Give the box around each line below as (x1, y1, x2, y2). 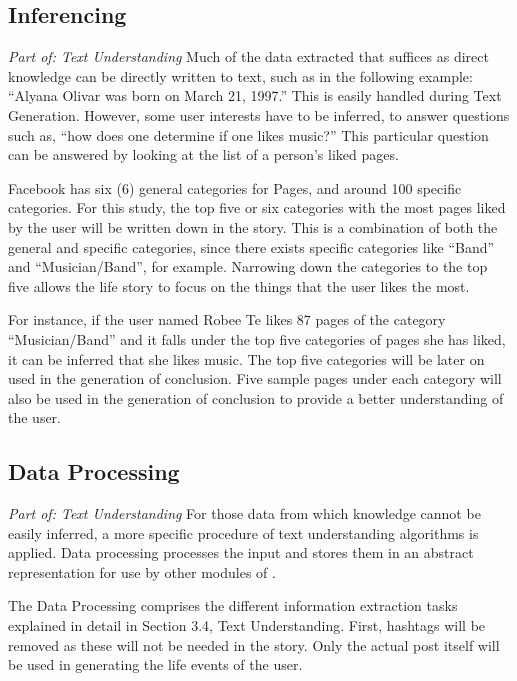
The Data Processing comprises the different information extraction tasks (8, 595, 458, 616)
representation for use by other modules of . (8, 561, 276, 582)
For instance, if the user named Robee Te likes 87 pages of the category (8, 309, 446, 330)
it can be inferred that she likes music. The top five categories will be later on (8, 348, 485, 369)
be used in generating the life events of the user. (8, 654, 303, 675)
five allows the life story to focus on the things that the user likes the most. (8, 275, 470, 296)
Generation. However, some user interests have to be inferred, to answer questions (8, 104, 510, 125)
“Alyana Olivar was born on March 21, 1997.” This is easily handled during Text (8, 85, 502, 106)
